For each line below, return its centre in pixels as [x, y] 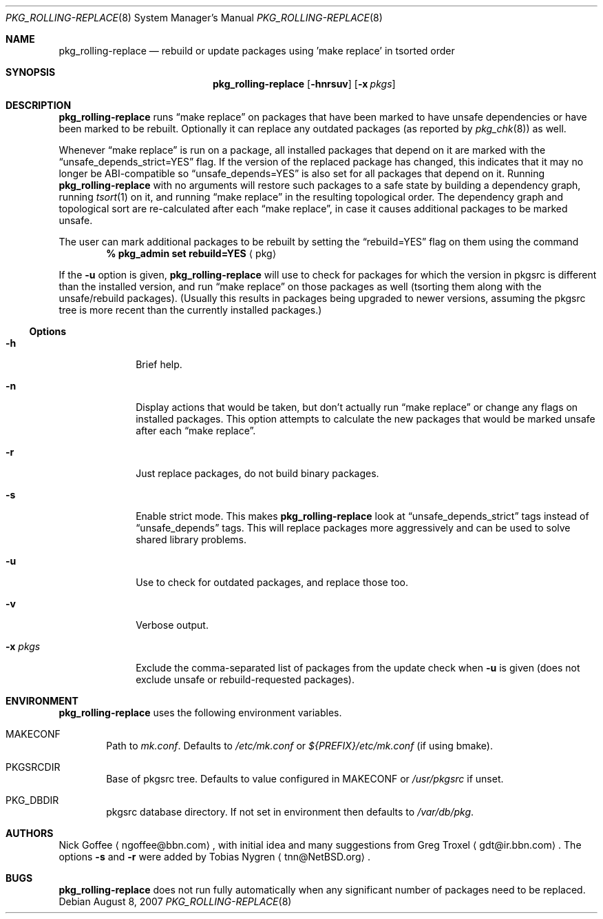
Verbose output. [172, 625]
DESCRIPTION [39, 105]
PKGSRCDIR [33, 767]
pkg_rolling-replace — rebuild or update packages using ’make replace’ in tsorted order [257, 51]
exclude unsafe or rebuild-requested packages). [245, 679]
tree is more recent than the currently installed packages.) [190, 310]
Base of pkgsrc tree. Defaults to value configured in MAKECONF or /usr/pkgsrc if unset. [305, 779]
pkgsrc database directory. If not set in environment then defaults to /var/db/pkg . [290, 812]
